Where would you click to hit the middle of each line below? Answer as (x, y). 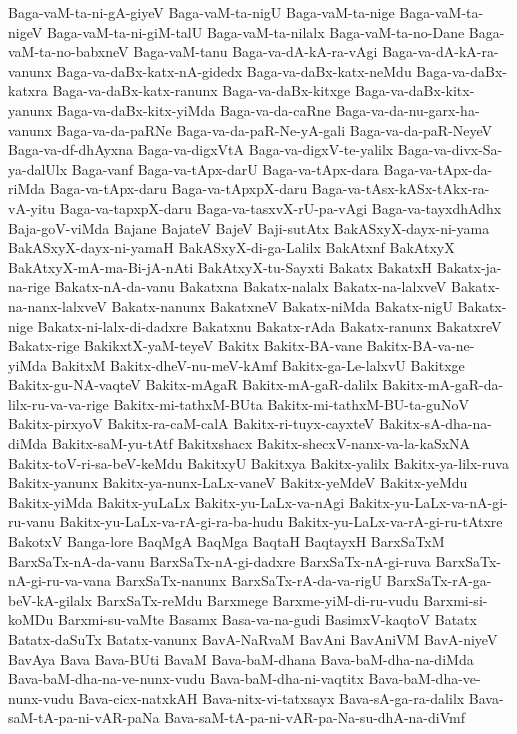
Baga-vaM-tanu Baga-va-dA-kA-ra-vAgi (255, 51)
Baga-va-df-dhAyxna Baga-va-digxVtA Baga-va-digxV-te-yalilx (201, 149)
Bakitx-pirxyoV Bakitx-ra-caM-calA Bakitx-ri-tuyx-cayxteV (191, 423)
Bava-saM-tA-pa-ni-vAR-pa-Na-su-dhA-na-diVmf (314, 717)
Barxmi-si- (455, 599)
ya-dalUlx (38, 168)
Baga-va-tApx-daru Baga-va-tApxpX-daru (178, 188)
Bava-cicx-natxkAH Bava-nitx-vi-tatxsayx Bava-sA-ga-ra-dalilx (271, 697)
